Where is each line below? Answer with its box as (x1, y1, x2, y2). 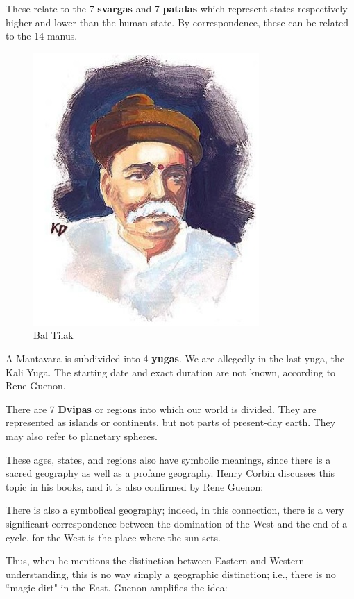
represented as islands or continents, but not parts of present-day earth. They (6, 415, 336, 430)
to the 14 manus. (6, 28, 78, 43)
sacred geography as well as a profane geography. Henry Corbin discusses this (6, 466, 335, 480)
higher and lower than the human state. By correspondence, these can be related (6, 15, 349, 29)
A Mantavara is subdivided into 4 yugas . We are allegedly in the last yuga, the (6, 351, 345, 365)
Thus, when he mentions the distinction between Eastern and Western (6, 553, 305, 568)
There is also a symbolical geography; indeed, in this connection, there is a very (6, 503, 344, 517)
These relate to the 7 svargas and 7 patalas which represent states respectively (6, 1, 348, 15)
